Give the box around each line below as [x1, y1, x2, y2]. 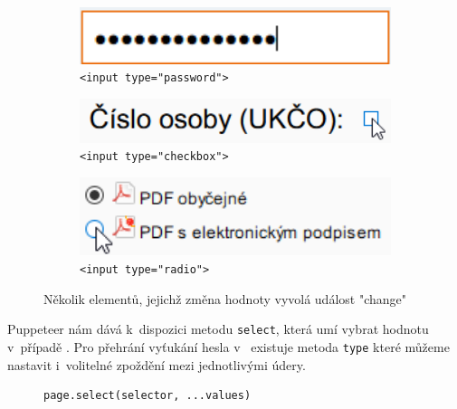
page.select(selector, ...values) [43, 389, 252, 403]
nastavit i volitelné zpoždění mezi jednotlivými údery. [7, 355, 306, 374]
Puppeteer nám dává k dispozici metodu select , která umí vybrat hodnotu [7, 319, 429, 338]
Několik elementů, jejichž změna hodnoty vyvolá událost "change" [43, 289, 406, 308]
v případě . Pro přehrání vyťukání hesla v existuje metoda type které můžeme [7, 337, 450, 356]
